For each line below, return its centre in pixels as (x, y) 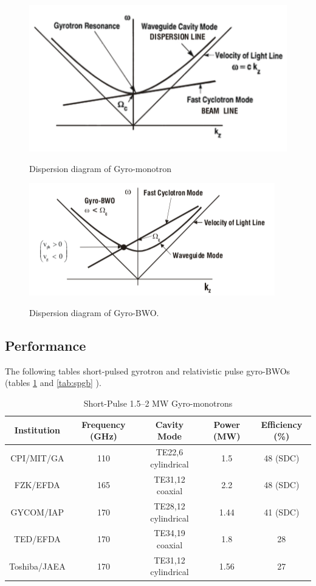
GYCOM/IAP (37, 512)
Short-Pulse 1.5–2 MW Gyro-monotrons (158, 403)
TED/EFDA (37, 539)
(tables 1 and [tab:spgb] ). (53, 383)
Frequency (104, 424)
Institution (37, 430)
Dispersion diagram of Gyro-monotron (100, 168)
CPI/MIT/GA (37, 457)
